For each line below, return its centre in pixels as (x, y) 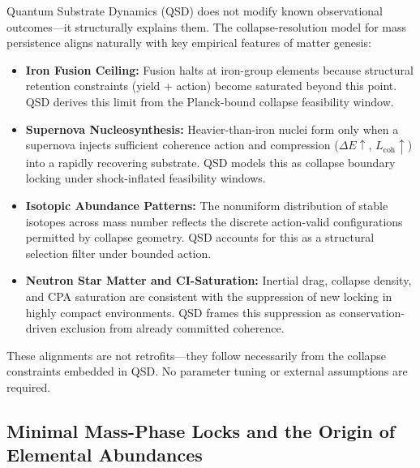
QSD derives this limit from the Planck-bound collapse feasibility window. (210, 101)
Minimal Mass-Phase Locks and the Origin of (201, 430)
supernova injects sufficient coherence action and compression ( (182, 145)
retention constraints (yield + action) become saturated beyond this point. (211, 86)
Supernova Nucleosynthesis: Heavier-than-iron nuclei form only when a (212, 129)
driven (41, 328)
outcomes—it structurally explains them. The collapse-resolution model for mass (207, 26)
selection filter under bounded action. (118, 253)
